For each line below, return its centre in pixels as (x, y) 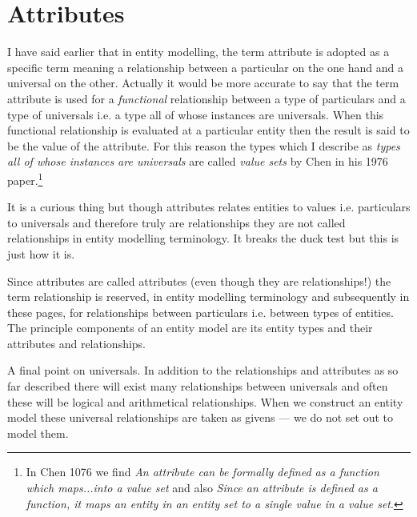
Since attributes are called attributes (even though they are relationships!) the (199, 281)
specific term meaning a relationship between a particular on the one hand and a (205, 67)
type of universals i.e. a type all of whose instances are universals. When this (196, 114)
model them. (38, 433)
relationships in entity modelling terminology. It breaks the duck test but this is (203, 238)
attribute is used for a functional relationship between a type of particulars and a (206, 98)
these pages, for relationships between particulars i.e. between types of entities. (200, 312)
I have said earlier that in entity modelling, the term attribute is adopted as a (198, 52)
